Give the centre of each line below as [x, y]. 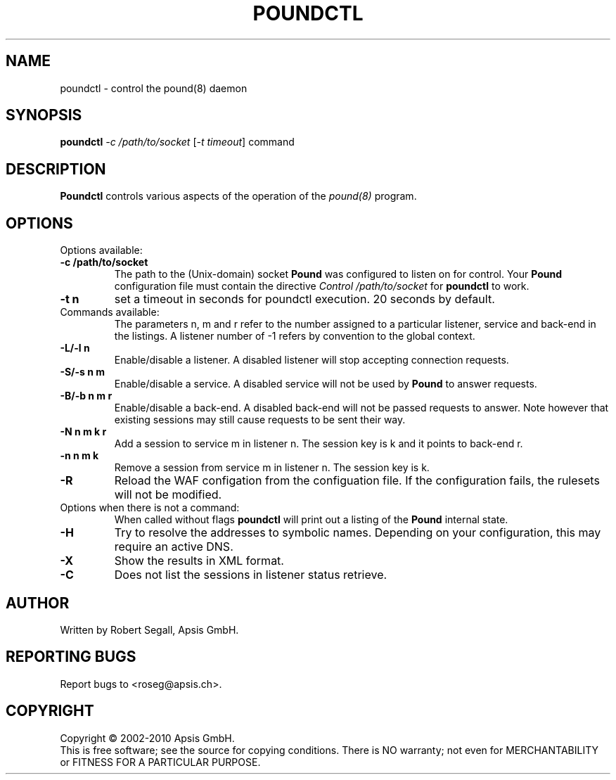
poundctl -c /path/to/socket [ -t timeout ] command [177, 142]
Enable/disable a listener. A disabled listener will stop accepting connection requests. [312, 360]
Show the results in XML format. [199, 561]
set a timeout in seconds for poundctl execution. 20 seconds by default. [304, 299]
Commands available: [110, 312]
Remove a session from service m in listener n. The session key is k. [272, 468]
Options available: [101, 250]
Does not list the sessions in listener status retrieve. [251, 575]
